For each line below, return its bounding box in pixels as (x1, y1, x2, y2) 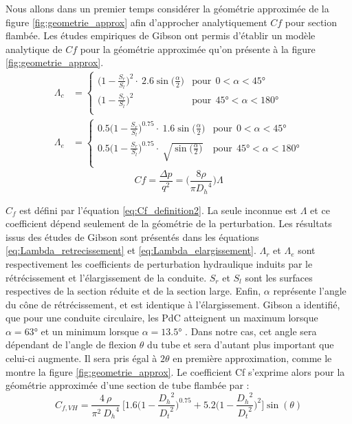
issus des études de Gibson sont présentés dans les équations (5, 229, 259, 244)
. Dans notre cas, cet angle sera (185, 324, 317, 338)
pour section (285, 14, 337, 29)
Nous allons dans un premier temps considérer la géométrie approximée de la (5, 1, 329, 15)
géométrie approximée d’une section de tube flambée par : (5, 378, 250, 392)
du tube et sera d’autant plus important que (147, 337, 334, 352)
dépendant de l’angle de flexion (5, 337, 137, 352)
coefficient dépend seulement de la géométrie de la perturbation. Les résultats (5, 216, 332, 231)
